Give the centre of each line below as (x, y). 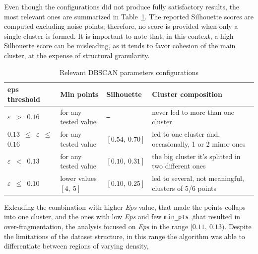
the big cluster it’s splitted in (196, 156)
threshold (24, 99)
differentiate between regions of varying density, (76, 246)
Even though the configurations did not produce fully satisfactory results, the (122, 6)
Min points (79, 94)
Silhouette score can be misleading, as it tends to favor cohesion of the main (120, 45)
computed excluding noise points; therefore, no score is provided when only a (121, 26)
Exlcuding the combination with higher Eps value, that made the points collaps (125, 207)
